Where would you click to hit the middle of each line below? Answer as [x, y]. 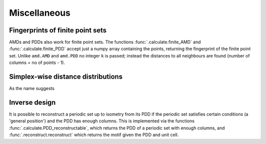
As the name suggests [32, 88]
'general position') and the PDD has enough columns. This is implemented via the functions [102, 121]
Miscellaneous [40, 13]
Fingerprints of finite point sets [58, 30]
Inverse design [33, 102]
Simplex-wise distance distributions [66, 77]
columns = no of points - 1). [37, 63]
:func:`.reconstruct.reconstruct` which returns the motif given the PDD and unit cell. [94, 135]
